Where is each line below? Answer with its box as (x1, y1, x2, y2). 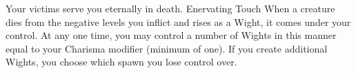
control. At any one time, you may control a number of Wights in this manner (6, 28, 337, 42)
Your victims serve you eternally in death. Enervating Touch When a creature (6, 1, 335, 15)
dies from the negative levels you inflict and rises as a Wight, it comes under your (6, 14, 351, 29)
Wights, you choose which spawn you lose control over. (6, 55, 237, 69)
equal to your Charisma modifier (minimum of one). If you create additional (6, 41, 328, 55)
